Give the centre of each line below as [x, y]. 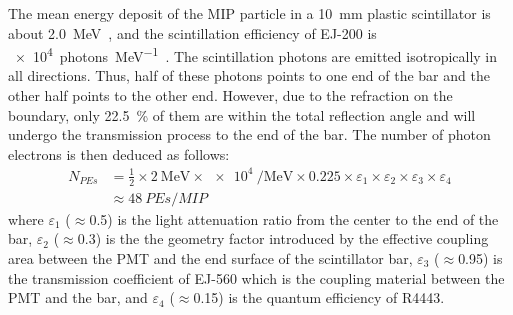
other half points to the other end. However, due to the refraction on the [230, 95]
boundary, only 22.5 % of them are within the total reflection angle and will [242, 114]
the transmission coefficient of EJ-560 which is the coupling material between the [256, 277]
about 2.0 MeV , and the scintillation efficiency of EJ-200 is [192, 32]
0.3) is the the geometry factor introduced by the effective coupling [283, 238]
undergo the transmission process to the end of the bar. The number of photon [249, 134]
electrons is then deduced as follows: [119, 153]
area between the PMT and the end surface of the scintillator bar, [210, 257]
